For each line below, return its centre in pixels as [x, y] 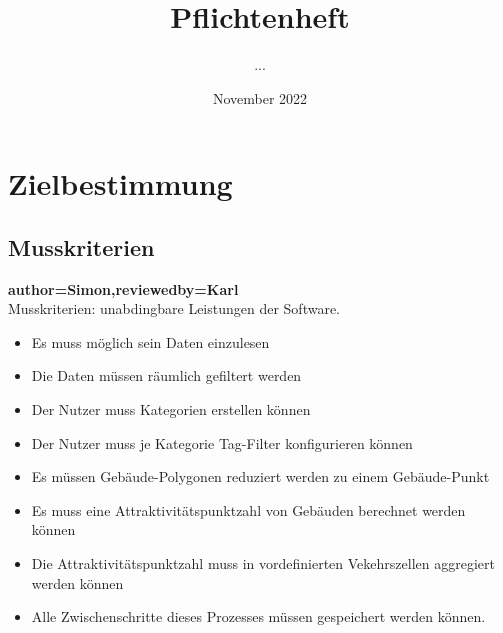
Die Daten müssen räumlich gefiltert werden [166, 375]
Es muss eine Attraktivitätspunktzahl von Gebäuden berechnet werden [248, 509]
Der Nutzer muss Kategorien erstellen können [171, 409]
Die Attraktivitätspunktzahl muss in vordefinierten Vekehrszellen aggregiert [263, 563]
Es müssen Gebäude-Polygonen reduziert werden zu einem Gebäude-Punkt [260, 476]
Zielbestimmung [120, 183]
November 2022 [260, 97]
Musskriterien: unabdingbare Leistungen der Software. [174, 308]
